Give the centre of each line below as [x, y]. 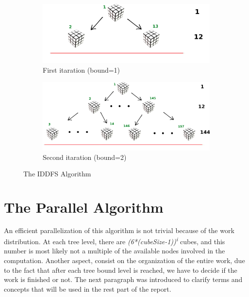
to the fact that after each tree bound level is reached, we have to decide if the [121, 270]
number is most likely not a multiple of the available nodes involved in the [115, 251]
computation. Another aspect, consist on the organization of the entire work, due [124, 260]
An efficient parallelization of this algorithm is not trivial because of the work [119, 230]
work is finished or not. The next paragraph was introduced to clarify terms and [123, 279]
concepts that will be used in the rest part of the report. [88, 289]
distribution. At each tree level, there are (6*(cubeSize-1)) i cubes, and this [115, 241]
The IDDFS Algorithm [57, 173]
